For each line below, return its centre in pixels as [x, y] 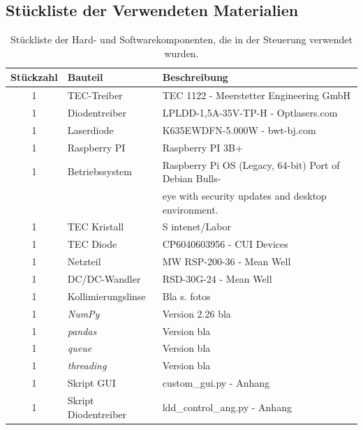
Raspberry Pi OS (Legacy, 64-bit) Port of [251, 164]
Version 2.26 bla [197, 313]
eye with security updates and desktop [244, 196]
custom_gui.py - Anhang [216, 383]
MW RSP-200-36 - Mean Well [227, 261]
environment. [190, 209]
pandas [82, 331]
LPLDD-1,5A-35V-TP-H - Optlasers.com [250, 113]
